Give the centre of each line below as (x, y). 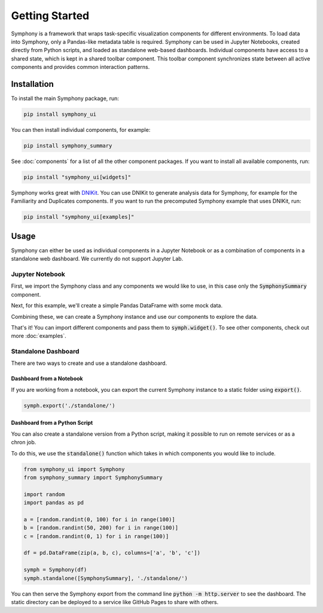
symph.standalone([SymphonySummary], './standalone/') (106, 578)
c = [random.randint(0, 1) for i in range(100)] (96, 536)
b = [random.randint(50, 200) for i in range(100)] (101, 528)
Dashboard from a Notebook (47, 379)
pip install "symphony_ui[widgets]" (77, 177)
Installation (32, 84)
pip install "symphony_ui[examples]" (79, 217)
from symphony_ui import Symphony (74, 469)
